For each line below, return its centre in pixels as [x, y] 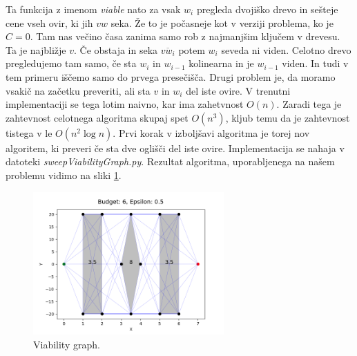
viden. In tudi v [315, 63]
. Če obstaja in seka [116, 49]
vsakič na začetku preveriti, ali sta [78, 90]
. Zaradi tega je [309, 104]
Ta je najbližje [36, 49]
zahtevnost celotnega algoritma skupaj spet [97, 117]
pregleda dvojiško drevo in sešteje [267, 9]
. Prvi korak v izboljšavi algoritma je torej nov [211, 132]
